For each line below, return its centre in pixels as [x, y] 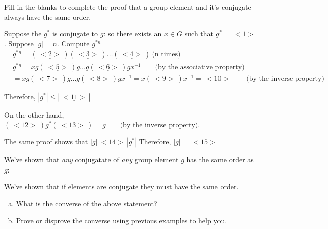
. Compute [73, 43]
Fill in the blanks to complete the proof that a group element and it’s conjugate [128, 7]
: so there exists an [133, 34]
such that [199, 34]
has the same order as [220, 160]
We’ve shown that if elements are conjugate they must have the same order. [121, 186]
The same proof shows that [46, 141]
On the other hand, [34, 114]
